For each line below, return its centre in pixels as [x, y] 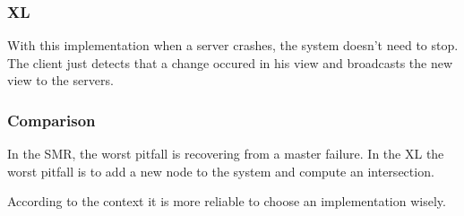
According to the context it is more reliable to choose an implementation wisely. [227, 201]
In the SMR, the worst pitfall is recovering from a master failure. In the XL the [226, 154]
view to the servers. [60, 80]
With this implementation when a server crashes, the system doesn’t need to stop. [233, 45]
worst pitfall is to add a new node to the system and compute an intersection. [221, 171]
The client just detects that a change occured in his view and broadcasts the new [230, 62]
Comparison [52, 120]
